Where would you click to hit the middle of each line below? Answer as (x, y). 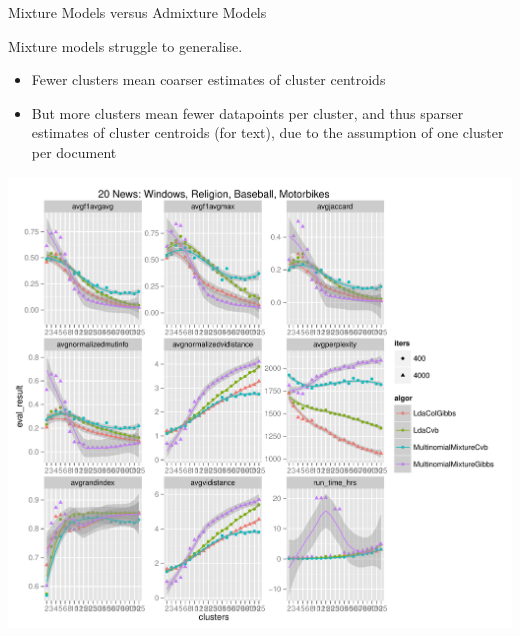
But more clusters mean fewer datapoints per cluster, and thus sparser (247, 112)
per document (74, 151)
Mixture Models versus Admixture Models (137, 12)
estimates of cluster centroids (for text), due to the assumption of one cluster (267, 132)
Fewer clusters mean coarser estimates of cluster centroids (208, 79)
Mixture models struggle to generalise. (125, 45)
